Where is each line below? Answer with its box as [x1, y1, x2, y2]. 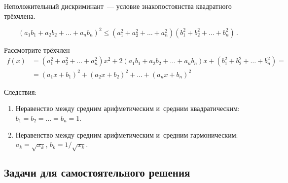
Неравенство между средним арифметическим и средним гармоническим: [15, 129, 238, 140]
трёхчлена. [4, 10, 36, 21]
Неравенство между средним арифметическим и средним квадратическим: [15, 103, 240, 113]
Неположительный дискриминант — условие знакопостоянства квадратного [4, 1, 232, 11]
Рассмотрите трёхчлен [4, 44, 70, 55]
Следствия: [4, 86, 37, 97]
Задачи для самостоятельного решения [4, 165, 190, 180]
